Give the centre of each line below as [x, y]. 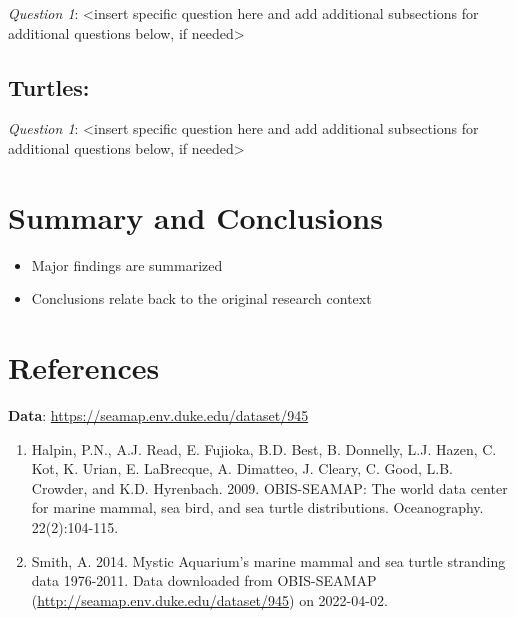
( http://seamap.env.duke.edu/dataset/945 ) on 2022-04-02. [209, 599]
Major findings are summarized [127, 264]
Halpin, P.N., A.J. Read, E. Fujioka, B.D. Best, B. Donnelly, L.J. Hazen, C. [264, 448]
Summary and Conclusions [195, 216]
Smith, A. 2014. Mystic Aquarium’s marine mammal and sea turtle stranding [268, 560]
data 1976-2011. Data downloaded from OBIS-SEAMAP [204, 580]
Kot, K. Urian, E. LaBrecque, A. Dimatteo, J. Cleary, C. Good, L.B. [242, 468]
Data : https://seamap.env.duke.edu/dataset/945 [158, 415]
